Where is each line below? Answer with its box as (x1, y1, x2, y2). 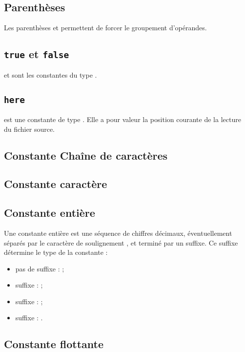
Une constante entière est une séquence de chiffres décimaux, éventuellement (4, 228, 232, 238)
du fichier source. (4, 124, 55, 134)
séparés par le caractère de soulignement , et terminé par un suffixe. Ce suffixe (4, 237, 238, 248)
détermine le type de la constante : (4, 247, 108, 257)
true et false (4, 46, 69, 62)
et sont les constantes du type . (4, 69, 97, 80)
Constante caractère (4, 176, 107, 191)
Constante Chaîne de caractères (4, 147, 168, 163)
